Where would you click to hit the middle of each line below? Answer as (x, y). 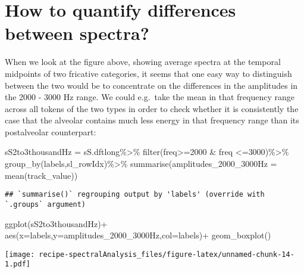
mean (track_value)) (41, 175)
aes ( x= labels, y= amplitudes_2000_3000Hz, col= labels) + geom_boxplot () (138, 235)
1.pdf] (18, 264)
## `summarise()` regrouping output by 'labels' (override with (135, 195)
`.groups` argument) (46, 204)
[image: (20, 254)
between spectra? (77, 33)
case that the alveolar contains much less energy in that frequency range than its (152, 120)
